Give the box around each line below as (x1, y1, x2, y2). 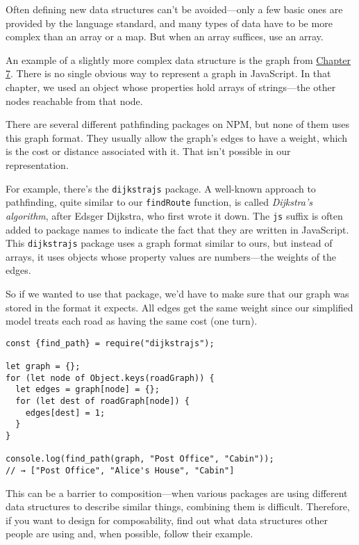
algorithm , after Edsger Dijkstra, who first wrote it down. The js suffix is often (6, 208, 343, 222)
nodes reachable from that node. (6, 93, 143, 108)
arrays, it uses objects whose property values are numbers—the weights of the (6, 249, 337, 263)
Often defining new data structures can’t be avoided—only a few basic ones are (6, 2, 343, 16)
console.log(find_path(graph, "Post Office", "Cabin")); (6, 454, 274, 464)
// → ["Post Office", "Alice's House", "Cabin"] (6, 465, 235, 475)
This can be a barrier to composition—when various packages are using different (6, 485, 348, 500)
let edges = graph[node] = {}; (15, 384, 160, 395)
